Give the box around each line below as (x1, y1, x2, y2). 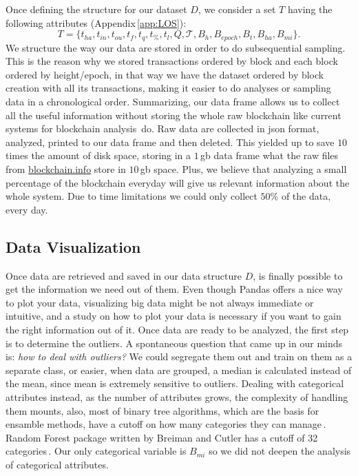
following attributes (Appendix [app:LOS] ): (6, 15, 187, 30)
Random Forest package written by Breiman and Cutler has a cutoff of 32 (6, 430, 318, 444)
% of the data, (270, 189, 331, 203)
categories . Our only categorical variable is (6, 444, 187, 458)
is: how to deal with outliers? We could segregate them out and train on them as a (6, 349, 352, 364)
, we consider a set (198, 2, 276, 16)
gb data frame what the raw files (200, 148, 339, 163)
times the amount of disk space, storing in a (6, 148, 191, 163)
